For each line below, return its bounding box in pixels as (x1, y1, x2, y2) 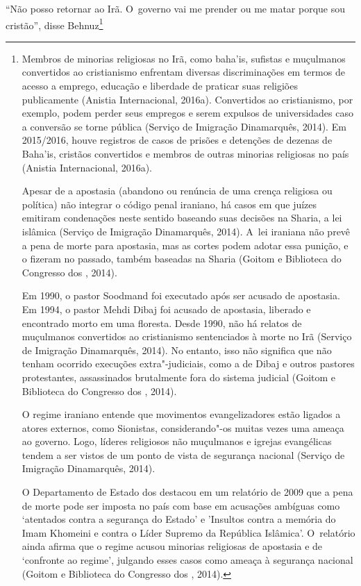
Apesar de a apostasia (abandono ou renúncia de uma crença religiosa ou (22, 183, 333, 198)
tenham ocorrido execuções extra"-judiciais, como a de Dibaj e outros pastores (22, 356, 355, 371)
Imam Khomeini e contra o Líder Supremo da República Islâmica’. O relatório (22, 525, 355, 539)
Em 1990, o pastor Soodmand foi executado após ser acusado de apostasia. (22, 288, 340, 303)
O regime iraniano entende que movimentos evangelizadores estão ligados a (22, 407, 341, 421)
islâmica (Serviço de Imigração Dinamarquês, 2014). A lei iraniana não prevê (22, 224, 351, 238)
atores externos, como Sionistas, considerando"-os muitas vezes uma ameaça (22, 420, 344, 435)
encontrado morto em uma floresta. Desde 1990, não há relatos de (22, 315, 302, 330)
